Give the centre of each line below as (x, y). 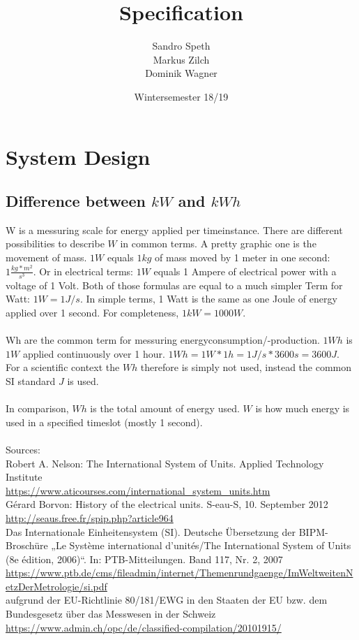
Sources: (23, 449)
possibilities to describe (55, 243)
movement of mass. (46, 257)
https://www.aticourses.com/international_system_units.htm (138, 490)
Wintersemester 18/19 (181, 96)
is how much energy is (303, 408)
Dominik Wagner (181, 73)
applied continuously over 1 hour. (94, 353)
